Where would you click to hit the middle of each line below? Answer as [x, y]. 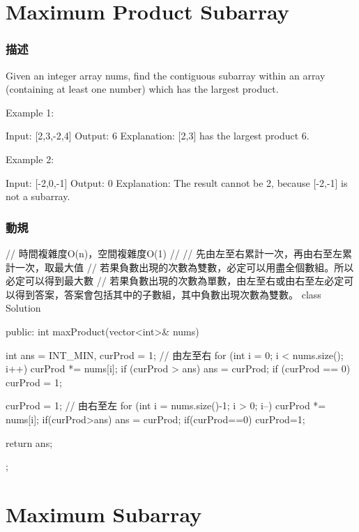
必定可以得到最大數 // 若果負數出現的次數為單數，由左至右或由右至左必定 [175, 281]
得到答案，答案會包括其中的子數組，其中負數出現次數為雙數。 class [168, 294]
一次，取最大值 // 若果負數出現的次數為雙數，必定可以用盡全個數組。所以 [184, 267]
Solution [23, 308]
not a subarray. [38, 196]
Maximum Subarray [104, 514]
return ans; [29, 442]
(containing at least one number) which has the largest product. [142, 89]
